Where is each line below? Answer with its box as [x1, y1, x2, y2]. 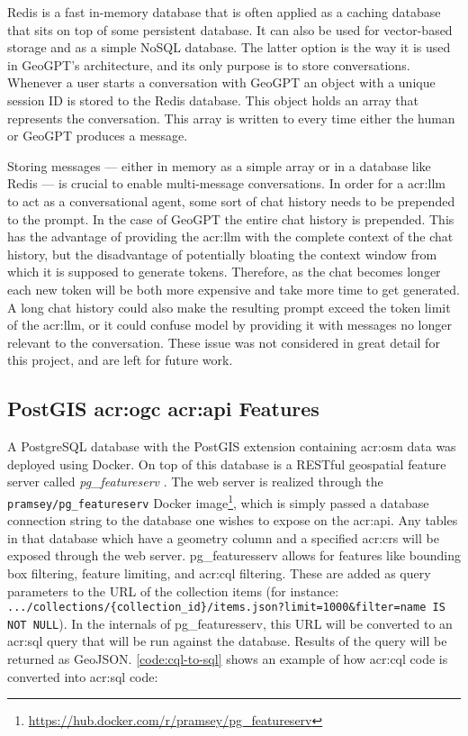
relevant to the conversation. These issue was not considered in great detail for [7, 332, 440, 351]
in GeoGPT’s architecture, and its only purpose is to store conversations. [7, 55, 410, 74]
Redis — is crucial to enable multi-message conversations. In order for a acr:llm [7, 174, 445, 193]
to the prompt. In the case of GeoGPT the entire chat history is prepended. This [7, 209, 454, 228]
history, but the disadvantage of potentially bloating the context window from [7, 244, 437, 263]
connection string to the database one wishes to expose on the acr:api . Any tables [7, 511, 458, 530]
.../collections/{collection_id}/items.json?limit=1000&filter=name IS [7, 601, 445, 614]
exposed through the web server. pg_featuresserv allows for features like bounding [7, 546, 461, 565]
